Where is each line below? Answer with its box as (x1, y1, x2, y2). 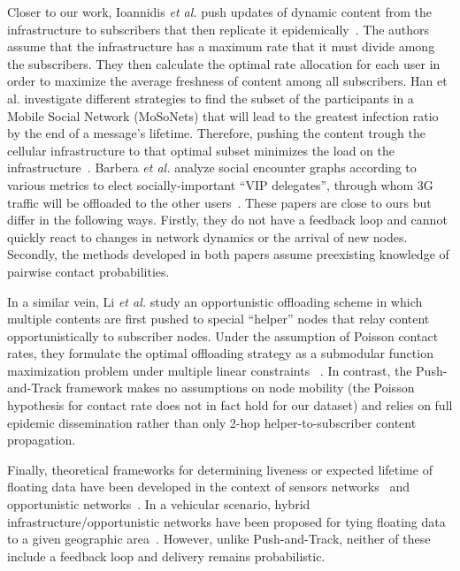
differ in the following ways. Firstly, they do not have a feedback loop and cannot (7, 210, 448, 229)
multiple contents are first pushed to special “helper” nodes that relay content (7, 309, 430, 328)
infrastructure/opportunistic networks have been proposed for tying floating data (7, 512, 446, 530)
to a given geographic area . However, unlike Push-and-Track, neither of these (7, 529, 431, 548)
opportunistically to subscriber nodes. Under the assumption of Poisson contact (7, 326, 439, 345)
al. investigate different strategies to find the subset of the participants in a (7, 88, 414, 107)
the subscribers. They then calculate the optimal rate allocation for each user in (7, 54, 441, 72)
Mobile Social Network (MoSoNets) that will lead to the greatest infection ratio (7, 106, 439, 125)
